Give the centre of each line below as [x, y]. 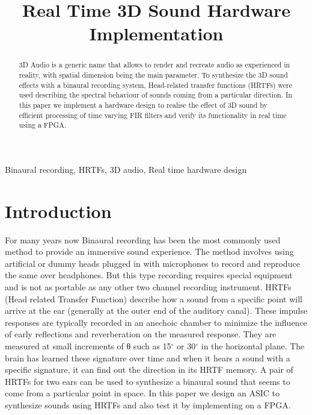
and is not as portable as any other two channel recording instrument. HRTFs [148, 287]
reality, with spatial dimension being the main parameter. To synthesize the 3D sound [153, 75]
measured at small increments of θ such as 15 [88, 346]
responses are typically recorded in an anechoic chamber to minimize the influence [156, 322]
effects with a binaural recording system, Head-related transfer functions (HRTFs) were [155, 85]
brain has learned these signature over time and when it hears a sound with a [148, 357]
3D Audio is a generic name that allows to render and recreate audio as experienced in [154, 65]
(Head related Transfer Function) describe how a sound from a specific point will [154, 298]
